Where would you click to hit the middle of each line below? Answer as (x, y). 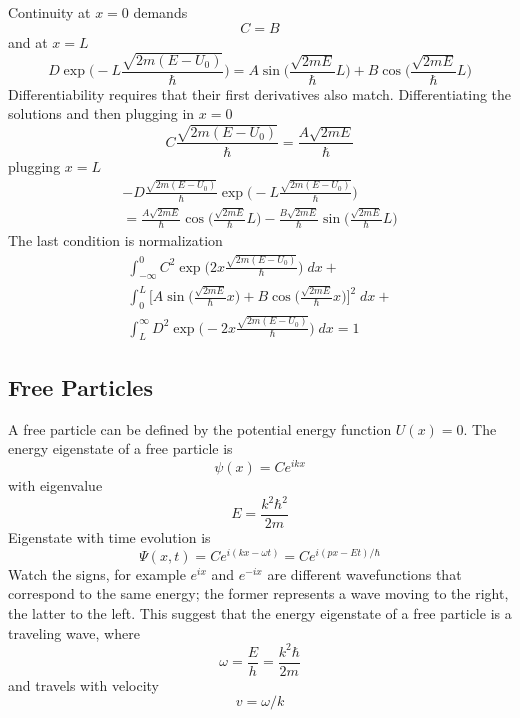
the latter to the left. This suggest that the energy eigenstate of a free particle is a (260, 612)
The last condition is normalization (115, 240)
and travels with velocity (84, 684)
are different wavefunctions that (364, 573)
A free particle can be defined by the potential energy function (200, 428)
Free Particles (80, 386)
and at (28, 41)
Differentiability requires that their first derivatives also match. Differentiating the (260, 93)
